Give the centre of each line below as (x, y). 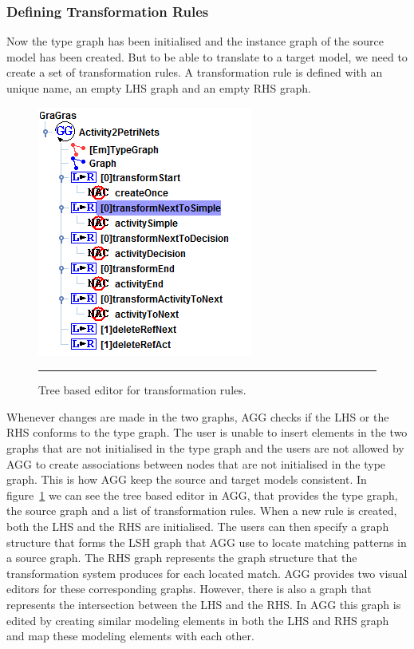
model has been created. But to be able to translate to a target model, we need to (207, 56)
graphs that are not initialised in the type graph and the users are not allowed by (205, 447)
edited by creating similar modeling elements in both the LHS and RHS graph (198, 620)
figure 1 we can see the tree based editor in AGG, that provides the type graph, (202, 495)
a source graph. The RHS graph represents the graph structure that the (182, 558)
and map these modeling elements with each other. (130, 636)
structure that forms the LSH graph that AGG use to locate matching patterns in (207, 542)
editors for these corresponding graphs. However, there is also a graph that (189, 589)
